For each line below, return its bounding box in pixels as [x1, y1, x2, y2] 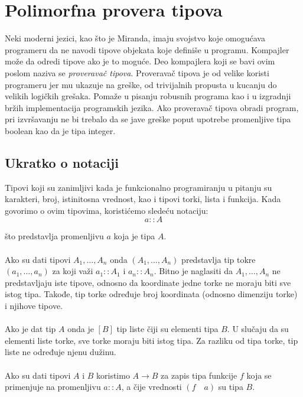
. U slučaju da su [227, 323, 289, 335]
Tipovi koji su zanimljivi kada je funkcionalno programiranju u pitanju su [5, 181, 272, 193]
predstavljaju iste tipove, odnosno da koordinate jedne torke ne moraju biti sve [5, 276, 291, 288]
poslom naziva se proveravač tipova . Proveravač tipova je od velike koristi [5, 66, 269, 79]
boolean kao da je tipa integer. [5, 124, 116, 136]
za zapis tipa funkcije [161, 369, 237, 381]
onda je [67, 323, 94, 335]
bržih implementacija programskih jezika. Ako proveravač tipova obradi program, [5, 101, 299, 113]
